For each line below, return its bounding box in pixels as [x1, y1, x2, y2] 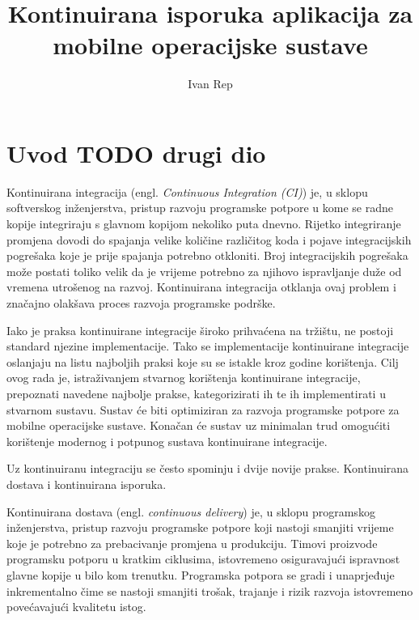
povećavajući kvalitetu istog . [6, 598, 146, 615]
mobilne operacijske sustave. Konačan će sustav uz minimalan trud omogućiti [6, 417, 391, 434]
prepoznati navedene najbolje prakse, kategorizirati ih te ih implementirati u [6, 384, 386, 401]
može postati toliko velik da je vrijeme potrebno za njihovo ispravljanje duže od [6, 262, 402, 279]
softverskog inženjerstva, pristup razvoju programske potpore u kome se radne [6, 199, 393, 216]
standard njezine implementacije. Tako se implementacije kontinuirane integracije [6, 338, 409, 355]
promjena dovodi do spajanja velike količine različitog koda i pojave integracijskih [6, 231, 412, 248]
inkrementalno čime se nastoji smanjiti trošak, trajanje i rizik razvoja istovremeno [6, 582, 413, 599]
